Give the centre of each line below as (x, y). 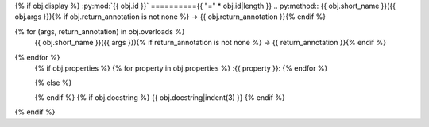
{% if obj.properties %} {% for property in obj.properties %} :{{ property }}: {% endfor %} (181, 68)
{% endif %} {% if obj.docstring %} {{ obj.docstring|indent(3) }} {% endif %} (160, 97)
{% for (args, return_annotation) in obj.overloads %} (100, 31)
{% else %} (53, 83)
